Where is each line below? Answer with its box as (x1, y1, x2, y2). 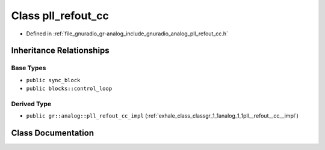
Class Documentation (11, 128, 94, 138)
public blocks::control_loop (26, 85, 113, 92)
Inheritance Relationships (11, 46, 110, 56)
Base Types (11, 64, 46, 72)
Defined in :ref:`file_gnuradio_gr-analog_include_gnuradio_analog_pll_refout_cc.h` (26, 30, 229, 37)
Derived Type (11, 100, 51, 108)
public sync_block (26, 77, 81, 83)
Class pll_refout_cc (11, 9, 110, 22)
